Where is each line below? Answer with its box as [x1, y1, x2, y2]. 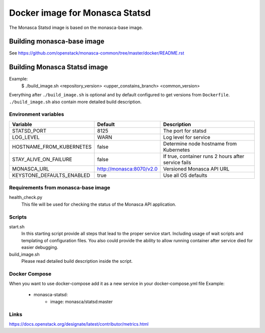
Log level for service [163, 134, 211, 140]
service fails [163, 159, 191, 166]
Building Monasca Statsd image [9, 63, 108, 71]
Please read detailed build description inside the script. [21, 258, 133, 264]
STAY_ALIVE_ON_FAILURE [12, 156, 72, 163]
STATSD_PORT [12, 127, 47, 134]
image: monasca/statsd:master [50, 299, 113, 305]
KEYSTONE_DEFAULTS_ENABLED [12, 172, 90, 179]
